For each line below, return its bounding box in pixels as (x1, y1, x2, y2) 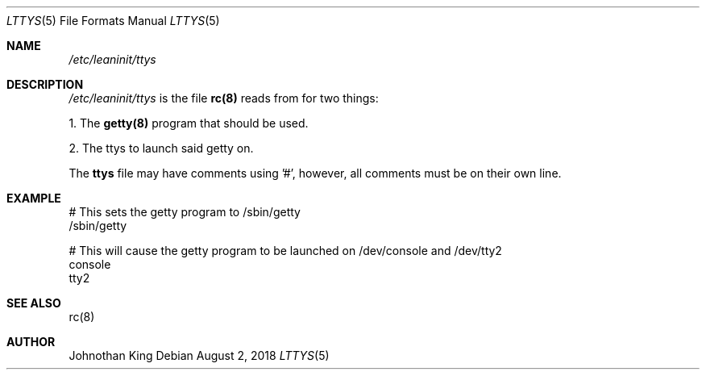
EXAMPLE (6, 191, 61, 205)
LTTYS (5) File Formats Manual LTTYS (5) (6, 14, 220, 27)
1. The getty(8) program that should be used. (69, 116, 309, 130)
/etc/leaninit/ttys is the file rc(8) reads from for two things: (69, 91, 379, 105)
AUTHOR (6, 335, 56, 349)
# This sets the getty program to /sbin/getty (69, 205, 301, 219)
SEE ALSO (6, 296, 61, 310)
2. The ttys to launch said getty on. (69, 141, 254, 155)
